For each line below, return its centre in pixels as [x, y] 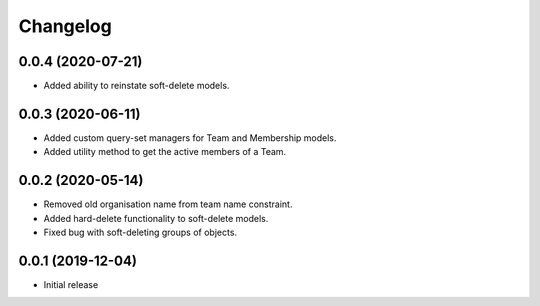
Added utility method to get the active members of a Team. [165, 152]
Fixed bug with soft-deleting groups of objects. [140, 232]
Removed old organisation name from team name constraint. [168, 204]
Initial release [71, 284]
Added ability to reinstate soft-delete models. [136, 86]
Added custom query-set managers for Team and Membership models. [190, 137]
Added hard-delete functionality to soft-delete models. [156, 218]
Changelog [65, 26]
